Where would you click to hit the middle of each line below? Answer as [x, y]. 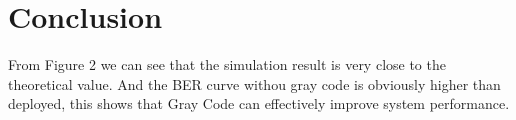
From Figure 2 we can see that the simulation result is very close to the [227, 64]
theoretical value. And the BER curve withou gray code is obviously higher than [254, 83]
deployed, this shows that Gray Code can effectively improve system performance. [259, 103]
